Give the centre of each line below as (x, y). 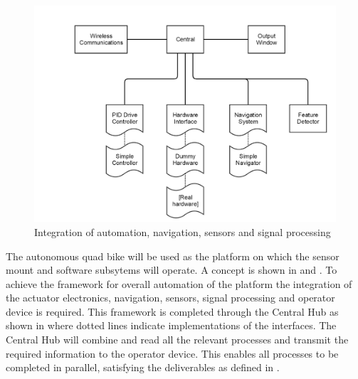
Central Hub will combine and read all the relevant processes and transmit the (177, 340)
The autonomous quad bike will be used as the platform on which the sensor (173, 256)
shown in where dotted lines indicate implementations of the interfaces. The (171, 325)
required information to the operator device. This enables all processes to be (172, 353)
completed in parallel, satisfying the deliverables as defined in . (143, 367)
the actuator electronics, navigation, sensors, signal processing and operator (170, 298)
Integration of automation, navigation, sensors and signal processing (183, 231)
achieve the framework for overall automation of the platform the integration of (179, 283)
